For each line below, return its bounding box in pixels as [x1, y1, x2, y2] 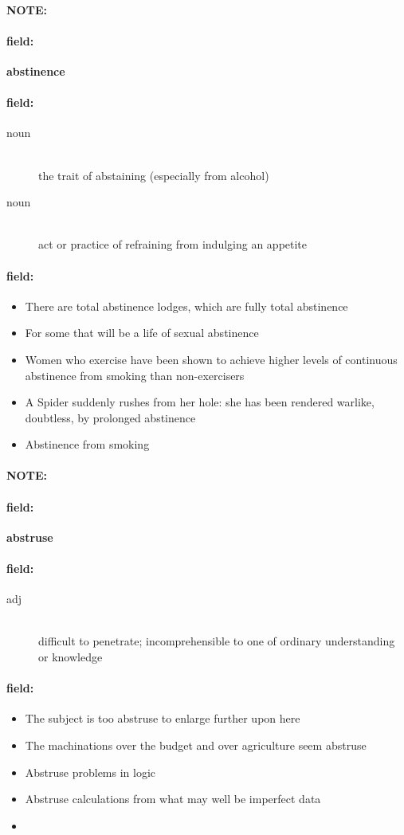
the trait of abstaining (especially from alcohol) [38, 167, 269, 183]
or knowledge [38, 649, 103, 665]
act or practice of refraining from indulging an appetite [38, 236, 308, 253]
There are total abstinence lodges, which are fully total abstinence [25, 297, 348, 314]
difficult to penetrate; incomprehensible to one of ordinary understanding [38, 633, 395, 649]
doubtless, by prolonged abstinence [25, 409, 196, 425]
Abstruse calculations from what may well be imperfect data [25, 790, 321, 807]
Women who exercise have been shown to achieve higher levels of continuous [25, 351, 398, 367]
